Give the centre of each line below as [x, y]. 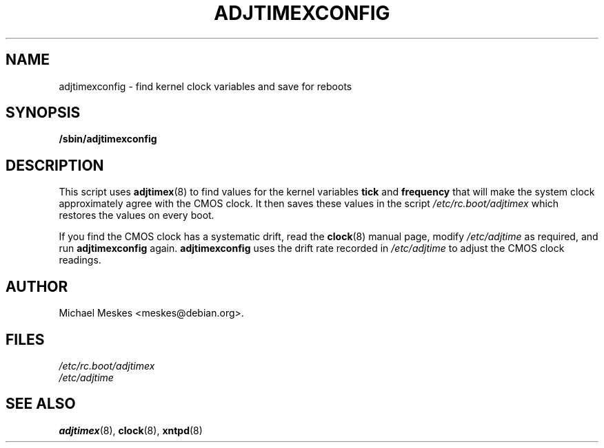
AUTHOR [37, 286]
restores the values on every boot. [137, 215]
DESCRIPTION [55, 165]
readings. [80, 260]
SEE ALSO [41, 404]
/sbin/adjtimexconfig [108, 139]
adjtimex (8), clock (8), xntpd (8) [131, 430]
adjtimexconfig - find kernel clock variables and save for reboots [205, 86]
